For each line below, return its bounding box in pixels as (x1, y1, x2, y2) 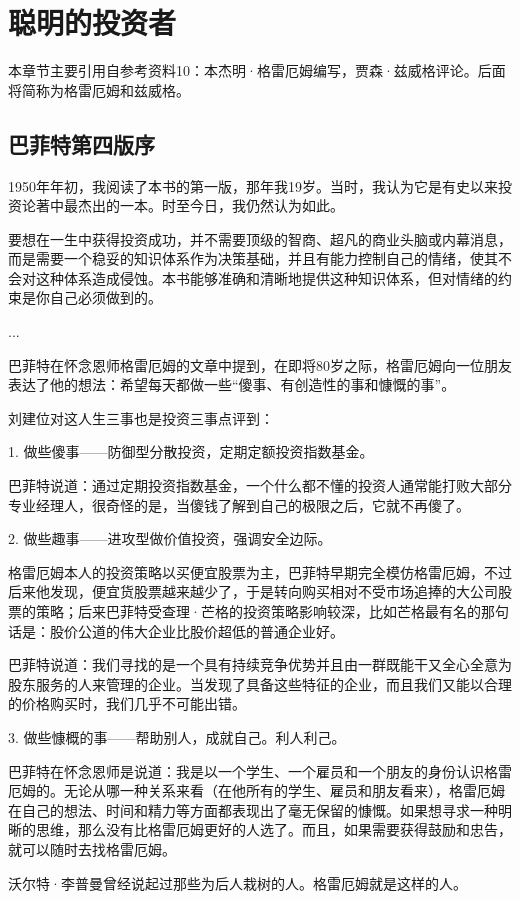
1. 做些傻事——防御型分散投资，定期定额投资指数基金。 (8, 441, 374, 462)
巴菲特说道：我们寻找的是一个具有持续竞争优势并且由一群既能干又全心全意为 (8, 654, 512, 675)
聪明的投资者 (8, 2, 177, 43)
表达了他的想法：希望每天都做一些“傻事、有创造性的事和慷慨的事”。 (8, 374, 456, 395)
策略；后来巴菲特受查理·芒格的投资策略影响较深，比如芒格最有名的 (35, 601, 481, 622)
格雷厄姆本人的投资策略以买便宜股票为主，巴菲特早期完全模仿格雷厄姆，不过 (8, 561, 512, 582)
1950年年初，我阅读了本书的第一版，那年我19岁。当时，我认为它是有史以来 (8, 175, 498, 196)
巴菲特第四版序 (8, 128, 155, 159)
